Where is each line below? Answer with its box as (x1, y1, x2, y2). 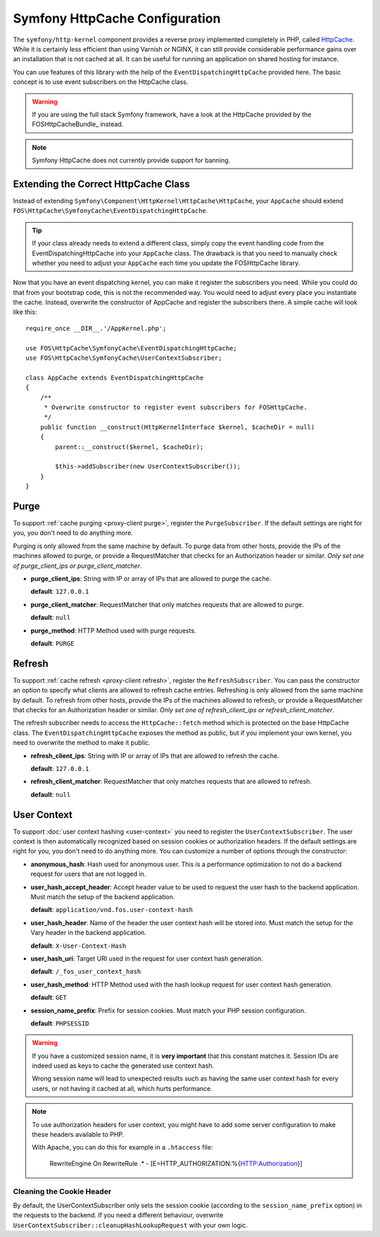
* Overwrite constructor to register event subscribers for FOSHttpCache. (44, 403, 308, 411)
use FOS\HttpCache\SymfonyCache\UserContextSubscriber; (25, 354, 222, 362)
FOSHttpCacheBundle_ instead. (32, 120, 124, 128)
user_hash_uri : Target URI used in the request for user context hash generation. (30, 954, 263, 963)
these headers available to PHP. (32, 1131, 125, 1139)
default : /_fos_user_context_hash (30, 967, 141, 976)
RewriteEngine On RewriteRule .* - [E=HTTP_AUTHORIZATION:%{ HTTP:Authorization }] (49, 1159, 303, 1167)
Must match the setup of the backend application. (30, 893, 175, 901)
